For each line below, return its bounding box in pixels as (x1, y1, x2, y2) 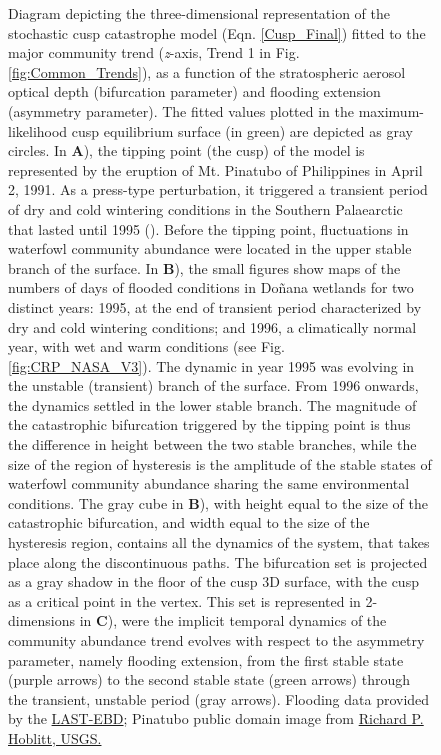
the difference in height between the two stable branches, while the (8, 434, 417, 455)
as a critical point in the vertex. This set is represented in (8, 590, 361, 611)
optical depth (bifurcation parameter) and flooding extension (8, 81, 381, 102)
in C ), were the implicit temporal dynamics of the (79, 610, 387, 631)
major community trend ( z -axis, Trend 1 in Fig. (8, 42, 300, 63)
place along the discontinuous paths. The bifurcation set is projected (8, 551, 428, 572)
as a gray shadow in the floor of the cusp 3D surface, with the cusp (8, 571, 419, 592)
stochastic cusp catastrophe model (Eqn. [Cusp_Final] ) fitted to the (8, 22, 426, 43)
